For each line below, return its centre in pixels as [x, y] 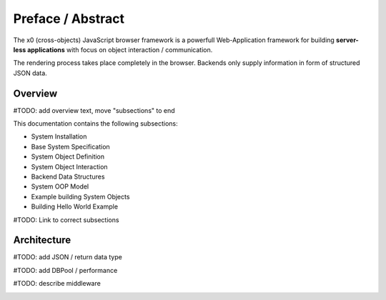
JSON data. [30, 73]
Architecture [42, 240]
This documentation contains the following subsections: [95, 124]
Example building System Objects [80, 196]
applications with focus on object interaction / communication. [120, 49]
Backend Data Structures [68, 176]
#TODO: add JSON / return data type [68, 257]
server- [347, 40]
